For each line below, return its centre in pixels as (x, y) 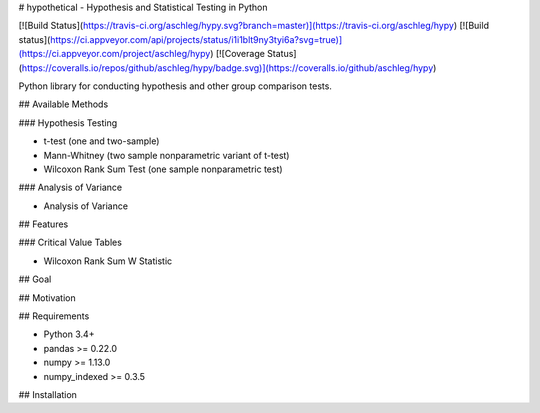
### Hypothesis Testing (68, 122)
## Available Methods (63, 104)
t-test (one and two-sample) (101, 141)
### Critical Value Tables (70, 242)
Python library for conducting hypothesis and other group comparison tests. (175, 86)
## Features (43, 224)
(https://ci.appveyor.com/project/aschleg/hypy (114, 54)
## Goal (35, 279)
